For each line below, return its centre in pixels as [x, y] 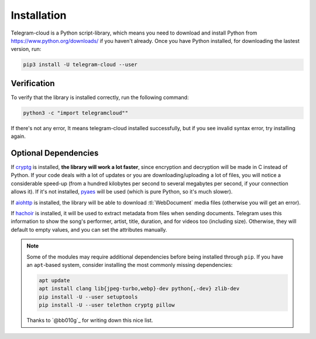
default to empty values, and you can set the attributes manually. [89, 229]
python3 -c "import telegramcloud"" [76, 113]
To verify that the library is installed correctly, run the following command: [100, 97]
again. [18, 136]
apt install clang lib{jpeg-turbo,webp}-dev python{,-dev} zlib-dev [139, 289]
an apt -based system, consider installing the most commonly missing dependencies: [130, 265]
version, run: [26, 49]
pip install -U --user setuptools [88, 297]
